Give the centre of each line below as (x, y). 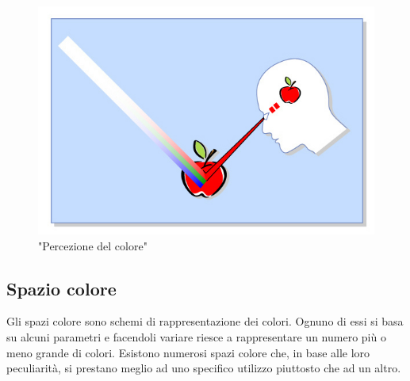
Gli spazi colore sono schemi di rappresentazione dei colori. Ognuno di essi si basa (205, 321)
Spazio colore (61, 288)
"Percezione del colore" (93, 245)
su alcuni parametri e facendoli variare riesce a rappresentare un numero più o (196, 336)
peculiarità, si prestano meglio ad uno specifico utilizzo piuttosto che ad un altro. (204, 368)
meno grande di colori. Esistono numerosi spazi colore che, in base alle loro (188, 352)
